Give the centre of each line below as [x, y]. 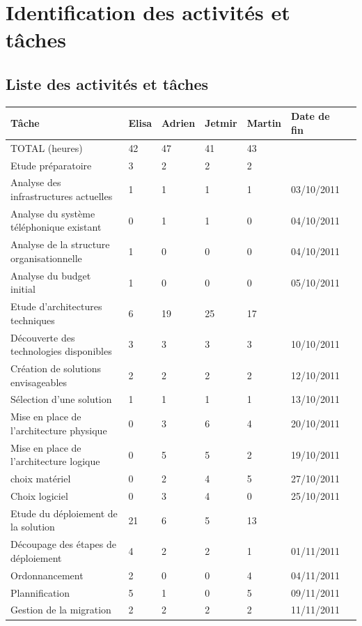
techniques [33, 320]
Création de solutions [56, 368]
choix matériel [41, 479]
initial [23, 289]
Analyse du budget [51, 275]
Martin [264, 123]
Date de [310, 116]
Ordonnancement [47, 575]
